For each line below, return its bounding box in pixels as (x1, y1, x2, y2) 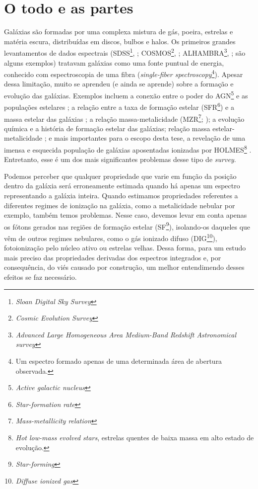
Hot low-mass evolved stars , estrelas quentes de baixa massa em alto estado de (15, 432, 254, 442)
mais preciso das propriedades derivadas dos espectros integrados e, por (4, 252, 221, 262)
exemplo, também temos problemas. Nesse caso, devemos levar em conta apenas (4, 210, 247, 220)
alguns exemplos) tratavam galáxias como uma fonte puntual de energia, (4, 57, 224, 68)
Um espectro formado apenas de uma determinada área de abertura (15, 356, 222, 366)
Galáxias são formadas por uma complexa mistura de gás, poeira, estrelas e (4, 26, 233, 37)
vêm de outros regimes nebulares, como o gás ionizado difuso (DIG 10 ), (4, 232, 217, 243)
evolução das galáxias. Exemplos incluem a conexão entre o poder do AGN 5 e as (4, 89, 248, 100)
